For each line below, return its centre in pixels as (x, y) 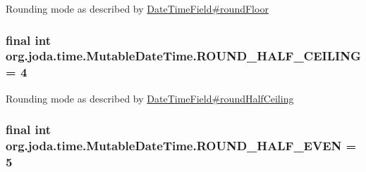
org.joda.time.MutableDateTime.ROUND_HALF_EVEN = (181, 146)
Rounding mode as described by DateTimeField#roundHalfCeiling (150, 98)
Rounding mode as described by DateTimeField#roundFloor (137, 8)
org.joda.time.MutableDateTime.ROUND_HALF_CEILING (183, 56)
